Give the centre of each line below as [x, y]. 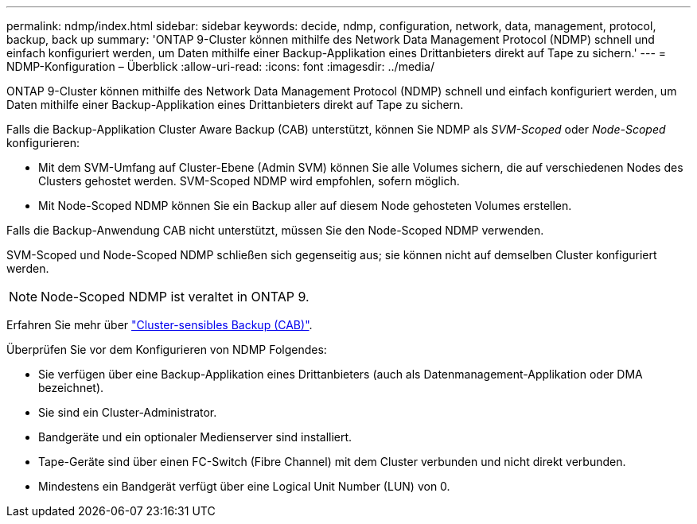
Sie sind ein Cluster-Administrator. [128, 412]
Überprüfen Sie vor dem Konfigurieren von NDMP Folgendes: [167, 349]
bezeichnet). [71, 388]
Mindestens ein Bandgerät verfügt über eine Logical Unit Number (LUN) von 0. [244, 486]
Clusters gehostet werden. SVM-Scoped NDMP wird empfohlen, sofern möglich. [249, 181]
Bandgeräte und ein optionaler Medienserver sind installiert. [195, 437]
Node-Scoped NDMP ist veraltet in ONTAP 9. [175, 297]
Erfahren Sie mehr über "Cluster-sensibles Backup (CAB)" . [160, 325]
